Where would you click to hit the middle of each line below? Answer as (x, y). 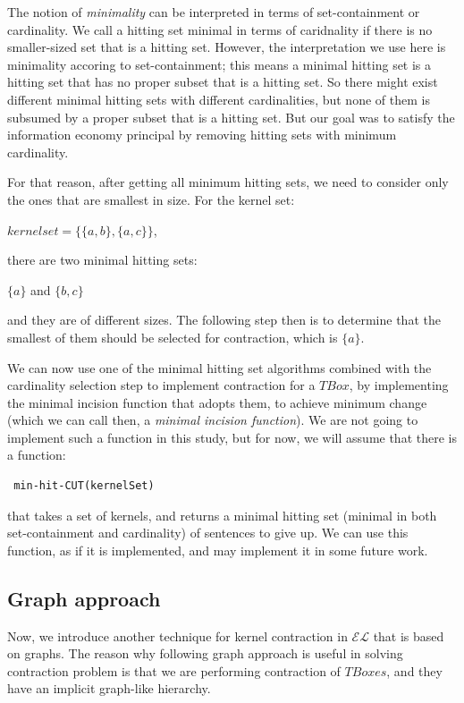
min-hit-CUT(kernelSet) (84, 486)
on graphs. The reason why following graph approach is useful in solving (205, 653)
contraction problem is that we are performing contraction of (174, 670)
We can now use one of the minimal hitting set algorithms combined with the (219, 367)
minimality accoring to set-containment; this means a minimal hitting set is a (219, 64)
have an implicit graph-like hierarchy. (109, 688)
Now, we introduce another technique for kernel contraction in (177, 635)
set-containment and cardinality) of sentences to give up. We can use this (208, 533)
